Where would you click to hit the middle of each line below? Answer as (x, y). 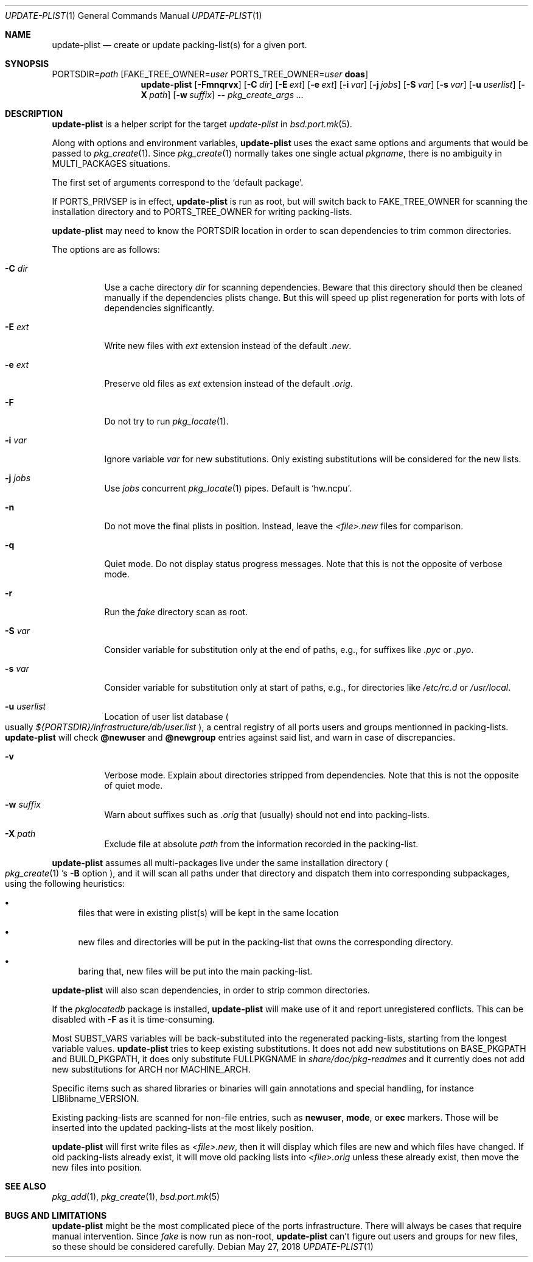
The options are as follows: (106, 249)
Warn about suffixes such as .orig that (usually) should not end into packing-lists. (267, 815)
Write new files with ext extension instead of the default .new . (228, 346)
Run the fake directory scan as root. (176, 612)
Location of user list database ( (166, 717)
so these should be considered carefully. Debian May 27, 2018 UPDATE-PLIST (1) (213, 1246)
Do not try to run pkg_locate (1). (166, 421)
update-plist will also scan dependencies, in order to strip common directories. (211, 990)
